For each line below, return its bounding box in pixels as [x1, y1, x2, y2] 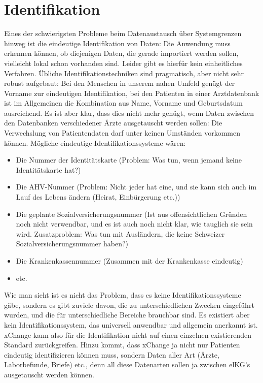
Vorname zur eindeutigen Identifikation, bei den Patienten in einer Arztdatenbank [4, 87, 259, 98]
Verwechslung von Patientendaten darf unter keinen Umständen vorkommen [4, 127, 241, 138]
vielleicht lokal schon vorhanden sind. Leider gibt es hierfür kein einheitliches [4, 57, 243, 68]
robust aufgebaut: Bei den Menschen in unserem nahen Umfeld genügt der [4, 78, 235, 88]
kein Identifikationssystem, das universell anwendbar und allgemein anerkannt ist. [4, 319, 258, 330]
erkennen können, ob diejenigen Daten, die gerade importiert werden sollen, [4, 48, 239, 58]
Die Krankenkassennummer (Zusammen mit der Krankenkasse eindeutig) [16, 256, 243, 266]
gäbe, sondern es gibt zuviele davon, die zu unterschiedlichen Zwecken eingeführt [4, 299, 254, 310]
